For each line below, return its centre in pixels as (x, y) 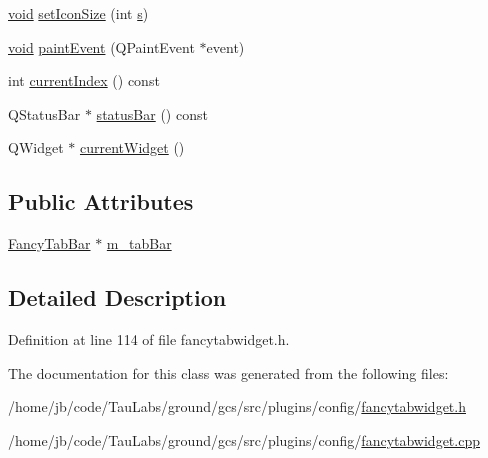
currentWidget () (132, 147)
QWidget (36, 147)
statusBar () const (152, 113)
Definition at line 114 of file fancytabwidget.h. (149, 338)
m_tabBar (139, 243)
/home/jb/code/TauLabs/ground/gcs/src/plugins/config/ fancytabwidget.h (237, 406)
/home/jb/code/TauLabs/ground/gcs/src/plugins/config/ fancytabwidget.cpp (244, 439)
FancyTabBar (49, 243)
